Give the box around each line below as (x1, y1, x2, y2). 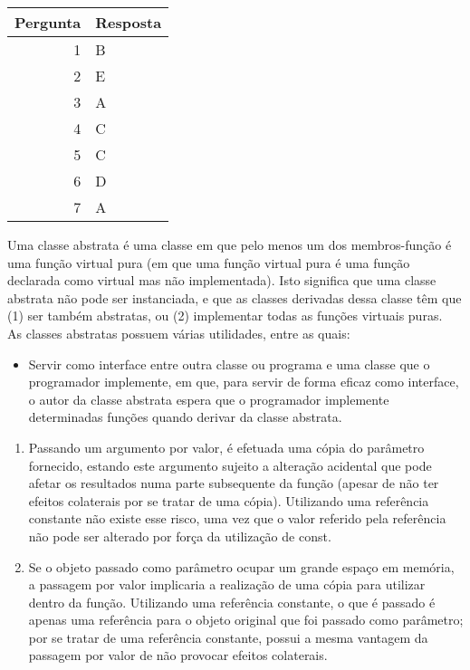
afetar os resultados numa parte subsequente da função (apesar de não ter (28, 474, 439, 493)
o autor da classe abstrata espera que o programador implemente (28, 389, 389, 408)
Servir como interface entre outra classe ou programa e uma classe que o (28, 354, 430, 373)
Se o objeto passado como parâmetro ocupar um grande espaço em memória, (28, 557, 455, 576)
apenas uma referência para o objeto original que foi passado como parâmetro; (28, 610, 464, 629)
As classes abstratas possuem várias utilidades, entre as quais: (7, 323, 350, 342)
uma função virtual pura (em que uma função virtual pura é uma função (7, 253, 410, 272)
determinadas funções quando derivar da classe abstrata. (28, 407, 342, 426)
